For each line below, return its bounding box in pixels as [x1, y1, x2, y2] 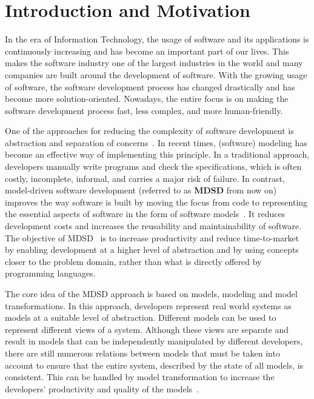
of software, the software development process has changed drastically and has [5, 80, 295, 93]
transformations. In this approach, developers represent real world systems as [5, 299, 292, 312]
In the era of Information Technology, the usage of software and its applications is [5, 33, 309, 45]
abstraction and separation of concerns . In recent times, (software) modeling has [5, 136, 307, 149]
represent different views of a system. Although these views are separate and [5, 323, 289, 335]
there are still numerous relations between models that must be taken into [5, 346, 280, 359]
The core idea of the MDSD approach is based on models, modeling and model [5, 287, 298, 300]
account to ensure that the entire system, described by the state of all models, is [5, 358, 304, 371]
